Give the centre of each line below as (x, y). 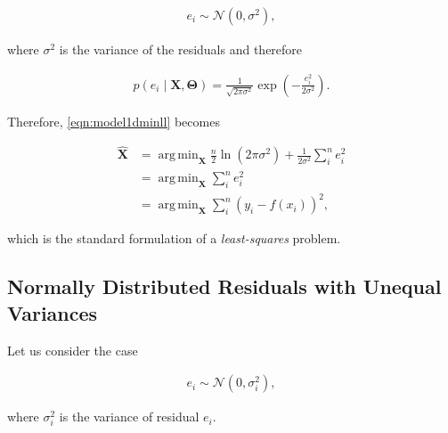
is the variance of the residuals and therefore (181, 49)
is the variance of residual (129, 417)
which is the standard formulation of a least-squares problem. (174, 238)
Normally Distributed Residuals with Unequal (224, 286)
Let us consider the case (73, 350)
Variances (53, 312)
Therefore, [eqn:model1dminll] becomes (114, 121)
